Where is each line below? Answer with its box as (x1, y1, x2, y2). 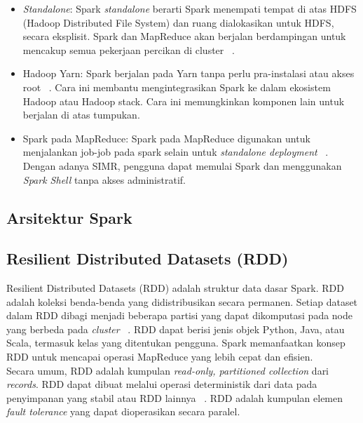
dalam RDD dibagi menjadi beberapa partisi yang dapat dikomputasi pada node (6, 308, 353, 323)
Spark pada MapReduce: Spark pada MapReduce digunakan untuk (22, 130, 310, 145)
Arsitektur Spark (6, 206, 132, 228)
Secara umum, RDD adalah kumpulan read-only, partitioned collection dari (6, 363, 329, 377)
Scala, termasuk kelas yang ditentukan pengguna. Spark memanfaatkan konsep (6, 335, 345, 350)
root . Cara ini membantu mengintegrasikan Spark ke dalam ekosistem (22, 79, 331, 94)
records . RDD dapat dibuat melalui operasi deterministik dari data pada (6, 377, 317, 391)
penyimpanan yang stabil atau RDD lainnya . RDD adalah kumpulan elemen (6, 390, 343, 405)
